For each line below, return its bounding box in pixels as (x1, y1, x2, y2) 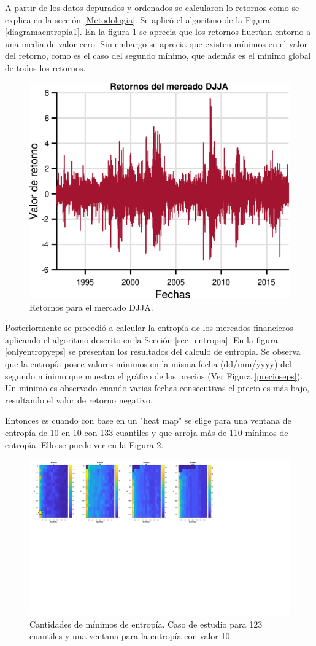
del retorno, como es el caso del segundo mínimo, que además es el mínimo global (5, 49, 311, 62)
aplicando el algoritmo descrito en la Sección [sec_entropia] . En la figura (5, 333, 278, 346)
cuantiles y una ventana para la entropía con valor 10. (29, 629, 233, 642)
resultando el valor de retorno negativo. (5, 393, 153, 406)
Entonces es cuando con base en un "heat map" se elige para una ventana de (5, 414, 291, 427)
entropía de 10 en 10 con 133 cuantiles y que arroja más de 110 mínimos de (5, 426, 288, 439)
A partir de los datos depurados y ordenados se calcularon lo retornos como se (5, 1, 299, 14)
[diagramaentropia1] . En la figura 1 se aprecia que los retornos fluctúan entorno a (5, 25, 311, 38)
